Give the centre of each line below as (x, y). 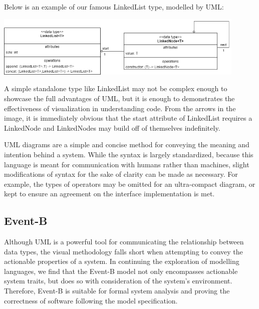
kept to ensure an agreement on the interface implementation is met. (109, 194)
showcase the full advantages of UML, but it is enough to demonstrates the (119, 98)
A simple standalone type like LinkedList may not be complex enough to (116, 88)
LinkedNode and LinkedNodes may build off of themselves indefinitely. (112, 127)
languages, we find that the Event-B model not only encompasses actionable (121, 271)
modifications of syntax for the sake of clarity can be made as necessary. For (121, 174)
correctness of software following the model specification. (91, 300)
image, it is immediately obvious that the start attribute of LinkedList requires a (128, 118)
